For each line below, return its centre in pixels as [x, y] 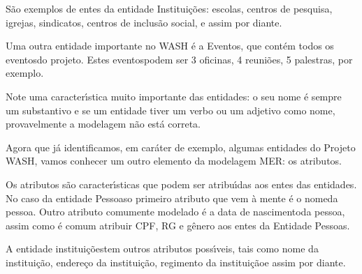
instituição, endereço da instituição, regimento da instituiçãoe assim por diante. [176, 262]
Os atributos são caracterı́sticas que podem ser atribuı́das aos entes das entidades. [181, 184]
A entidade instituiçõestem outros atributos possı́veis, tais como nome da [162, 249]
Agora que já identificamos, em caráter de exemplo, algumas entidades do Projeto [181, 147]
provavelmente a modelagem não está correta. [103, 124]
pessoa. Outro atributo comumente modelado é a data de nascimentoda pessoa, [175, 212]
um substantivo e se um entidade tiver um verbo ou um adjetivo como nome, [171, 110]
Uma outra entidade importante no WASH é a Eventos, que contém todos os [170, 46]
